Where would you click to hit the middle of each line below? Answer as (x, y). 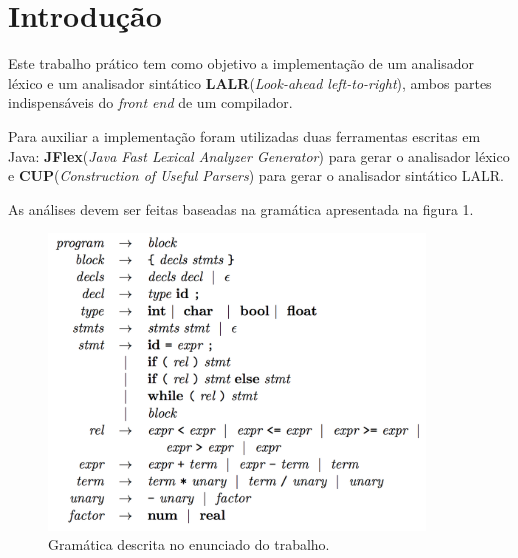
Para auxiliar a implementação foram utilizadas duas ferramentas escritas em (244, 135)
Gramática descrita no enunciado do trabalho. (189, 544)
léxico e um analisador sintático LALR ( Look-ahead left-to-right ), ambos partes (250, 82)
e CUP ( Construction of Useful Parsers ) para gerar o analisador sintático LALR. (256, 175)
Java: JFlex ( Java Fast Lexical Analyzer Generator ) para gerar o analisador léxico (259, 155)
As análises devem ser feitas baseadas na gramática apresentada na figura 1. (241, 208)
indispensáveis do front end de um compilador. (150, 102)
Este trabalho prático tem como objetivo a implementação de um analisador (241, 63)
